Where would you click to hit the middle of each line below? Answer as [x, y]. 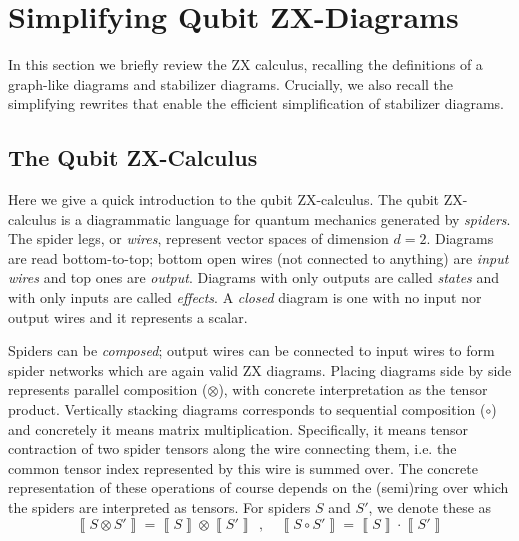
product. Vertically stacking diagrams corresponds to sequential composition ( [247, 409]
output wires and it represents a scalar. [128, 316]
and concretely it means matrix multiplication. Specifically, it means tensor [238, 428]
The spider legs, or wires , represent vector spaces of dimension [198, 238]
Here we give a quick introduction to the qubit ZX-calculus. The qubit [224, 199]
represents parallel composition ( [108, 389]
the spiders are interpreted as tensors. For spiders [159, 507]
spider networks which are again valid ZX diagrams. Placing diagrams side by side [260, 369]
